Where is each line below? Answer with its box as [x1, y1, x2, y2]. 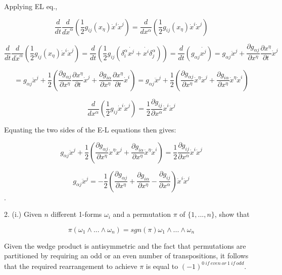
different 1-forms [51, 209, 102, 219]
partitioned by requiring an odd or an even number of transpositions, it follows [4, 250, 249, 261]
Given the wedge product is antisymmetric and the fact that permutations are [4, 240, 246, 251]
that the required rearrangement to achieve [4, 260, 137, 271]
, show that [214, 209, 250, 219]
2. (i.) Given [4, 209, 42, 219]
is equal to [146, 260, 178, 271]
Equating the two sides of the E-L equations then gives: [4, 124, 176, 135]
